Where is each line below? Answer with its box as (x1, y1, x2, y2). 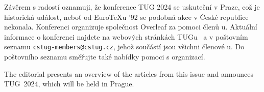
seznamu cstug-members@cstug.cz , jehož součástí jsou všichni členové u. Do (4, 41, 245, 52)
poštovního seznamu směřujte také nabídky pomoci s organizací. (4, 51, 205, 62)
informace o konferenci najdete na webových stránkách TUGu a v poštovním (4, 31, 248, 42)
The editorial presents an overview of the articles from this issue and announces (4, 68, 253, 79)
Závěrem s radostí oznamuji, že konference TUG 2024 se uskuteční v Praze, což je (4, 2, 260, 12)
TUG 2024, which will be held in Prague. (4, 78, 134, 89)
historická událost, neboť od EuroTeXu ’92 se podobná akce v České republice (4, 11, 249, 22)
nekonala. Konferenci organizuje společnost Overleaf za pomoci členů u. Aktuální (4, 21, 257, 32)
